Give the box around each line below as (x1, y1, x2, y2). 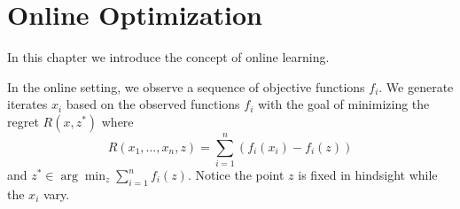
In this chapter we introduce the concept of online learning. (7, 48, 330, 66)
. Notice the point (187, 166, 285, 184)
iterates (7, 95, 48, 113)
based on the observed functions (66, 95, 240, 113)
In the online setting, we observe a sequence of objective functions (7, 77, 365, 96)
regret (7, 112, 39, 130)
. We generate (378, 77, 454, 96)
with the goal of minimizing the (258, 95, 430, 113)
